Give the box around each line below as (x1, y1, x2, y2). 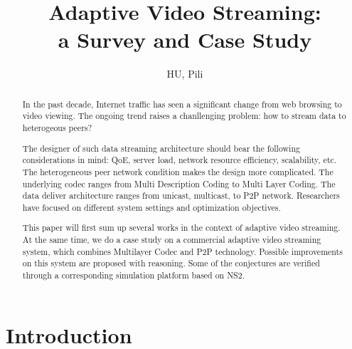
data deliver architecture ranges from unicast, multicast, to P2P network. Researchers (22, 189, 340, 202)
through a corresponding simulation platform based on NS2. (22, 269, 245, 281)
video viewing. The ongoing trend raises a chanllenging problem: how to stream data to (22, 110, 346, 122)
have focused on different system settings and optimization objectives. (22, 201, 281, 213)
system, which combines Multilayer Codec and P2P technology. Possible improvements (22, 245, 343, 257)
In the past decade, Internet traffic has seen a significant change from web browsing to (22, 98, 342, 110)
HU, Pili (166, 66, 203, 81)
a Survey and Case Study (58, 25, 312, 54)
